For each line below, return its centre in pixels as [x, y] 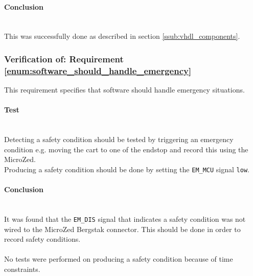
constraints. [22, 269]
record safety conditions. [42, 239]
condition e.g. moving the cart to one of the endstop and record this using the [126, 149]
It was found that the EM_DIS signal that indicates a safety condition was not [125, 218]
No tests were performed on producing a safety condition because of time [119, 259]
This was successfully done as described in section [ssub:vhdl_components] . [122, 36]
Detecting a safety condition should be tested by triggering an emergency [119, 139]
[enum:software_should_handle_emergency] [98, 70]
